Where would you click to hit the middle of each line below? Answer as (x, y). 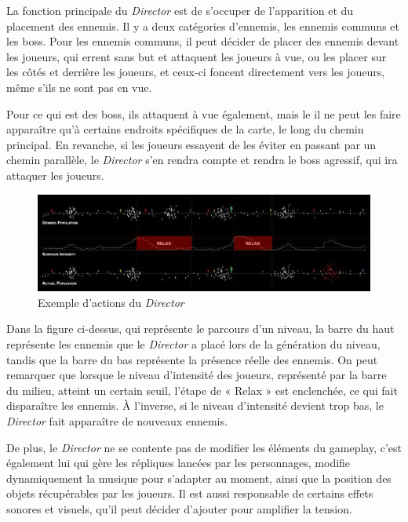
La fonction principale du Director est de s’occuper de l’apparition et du (180, 10)
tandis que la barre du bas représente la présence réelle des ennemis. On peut (192, 359)
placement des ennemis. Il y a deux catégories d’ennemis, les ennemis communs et (203, 26)
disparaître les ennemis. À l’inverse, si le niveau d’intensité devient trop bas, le (195, 405)
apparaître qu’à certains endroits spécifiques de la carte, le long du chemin (185, 129)
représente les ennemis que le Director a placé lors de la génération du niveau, (193, 343)
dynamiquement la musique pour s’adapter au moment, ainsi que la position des (199, 478)
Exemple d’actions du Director (111, 302)
